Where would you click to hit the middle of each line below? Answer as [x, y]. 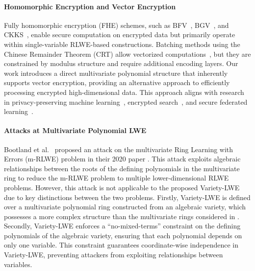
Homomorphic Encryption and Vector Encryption [90, 6]
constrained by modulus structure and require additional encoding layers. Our [121, 63]
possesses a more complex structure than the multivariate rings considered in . [122, 216]
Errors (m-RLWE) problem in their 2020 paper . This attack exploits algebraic [122, 159]
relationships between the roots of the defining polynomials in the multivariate [122, 168]
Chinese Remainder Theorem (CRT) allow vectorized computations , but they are [127, 54]
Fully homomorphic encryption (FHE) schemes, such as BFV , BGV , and [116, 25]
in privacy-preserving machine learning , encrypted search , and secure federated [126, 102]
